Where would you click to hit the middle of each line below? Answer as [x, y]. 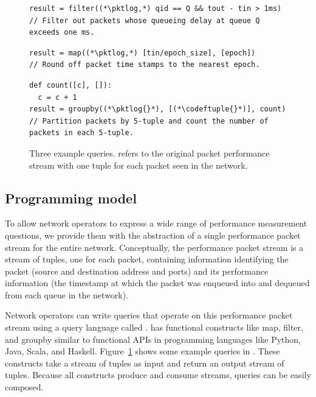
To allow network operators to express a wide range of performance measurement [156, 223]
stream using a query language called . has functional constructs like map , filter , [154, 327]
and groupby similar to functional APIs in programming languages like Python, [153, 339]
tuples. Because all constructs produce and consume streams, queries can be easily [158, 375]
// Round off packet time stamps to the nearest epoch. [145, 65]
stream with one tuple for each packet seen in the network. [139, 165]
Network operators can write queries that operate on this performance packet [149, 315]
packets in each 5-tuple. [81, 133]
